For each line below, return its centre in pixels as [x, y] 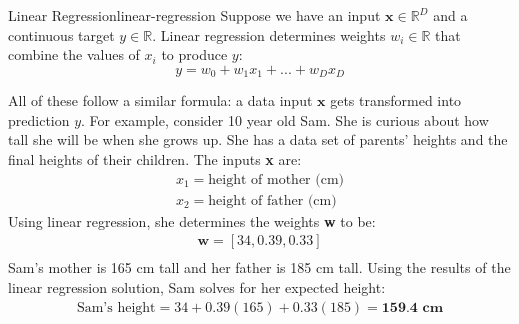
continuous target [61, 34]
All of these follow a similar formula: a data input [160, 100]
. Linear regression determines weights [269, 34]
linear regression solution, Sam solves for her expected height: [197, 286]
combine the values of [74, 54]
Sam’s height [116, 307]
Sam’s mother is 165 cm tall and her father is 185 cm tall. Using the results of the [259, 267]
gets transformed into [396, 100]
